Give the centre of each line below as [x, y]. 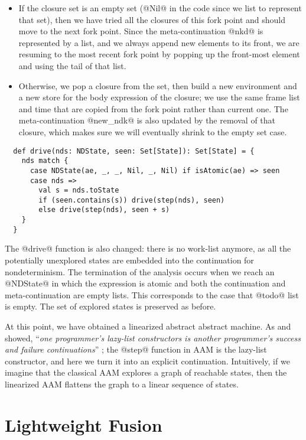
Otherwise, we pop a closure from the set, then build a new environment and [158, 85]
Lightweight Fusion [84, 424]
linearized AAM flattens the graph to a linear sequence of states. [122, 384]
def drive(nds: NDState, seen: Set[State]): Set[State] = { [134, 151]
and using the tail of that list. [72, 65]
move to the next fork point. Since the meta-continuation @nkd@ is [141, 31]
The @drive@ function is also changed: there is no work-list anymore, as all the [148, 248]
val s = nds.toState [79, 190]
